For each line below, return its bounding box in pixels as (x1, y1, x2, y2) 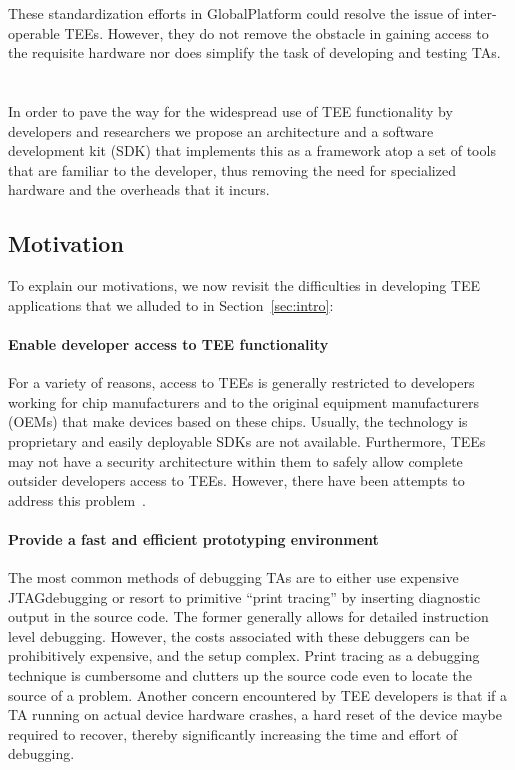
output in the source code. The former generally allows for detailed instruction (8, 606, 489, 627)
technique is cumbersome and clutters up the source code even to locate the (8, 665, 472, 686)
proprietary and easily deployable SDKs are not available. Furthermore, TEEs (8, 430, 486, 451)
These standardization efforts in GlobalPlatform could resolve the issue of (8, 3, 459, 23)
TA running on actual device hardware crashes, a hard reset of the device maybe (8, 704, 502, 725)
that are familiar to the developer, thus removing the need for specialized (8, 159, 456, 180)
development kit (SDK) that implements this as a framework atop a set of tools (8, 140, 496, 161)
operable (8, 22, 60, 43)
